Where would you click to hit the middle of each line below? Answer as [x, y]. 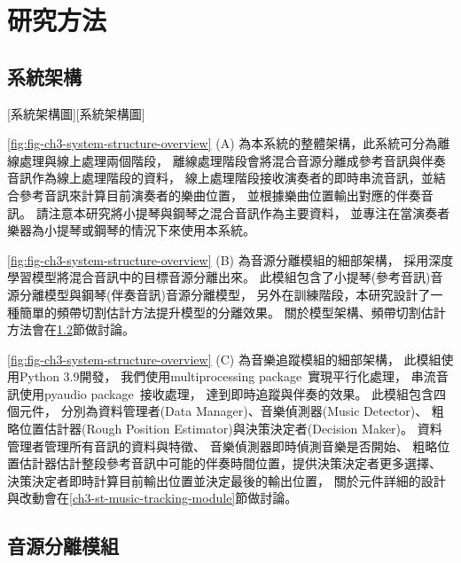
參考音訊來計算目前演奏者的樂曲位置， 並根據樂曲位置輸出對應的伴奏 [220, 195]
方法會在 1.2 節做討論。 [71, 329]
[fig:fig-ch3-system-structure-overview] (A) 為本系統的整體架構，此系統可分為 [223, 143]
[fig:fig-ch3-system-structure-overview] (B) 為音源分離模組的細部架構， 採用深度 [230, 259]
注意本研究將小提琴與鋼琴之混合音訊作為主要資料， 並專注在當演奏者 [249, 212]
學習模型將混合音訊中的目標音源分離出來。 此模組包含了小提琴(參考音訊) [219, 277]
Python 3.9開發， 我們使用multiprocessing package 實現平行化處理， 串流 [227, 376]
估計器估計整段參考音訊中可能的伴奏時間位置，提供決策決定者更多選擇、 [230, 463]
